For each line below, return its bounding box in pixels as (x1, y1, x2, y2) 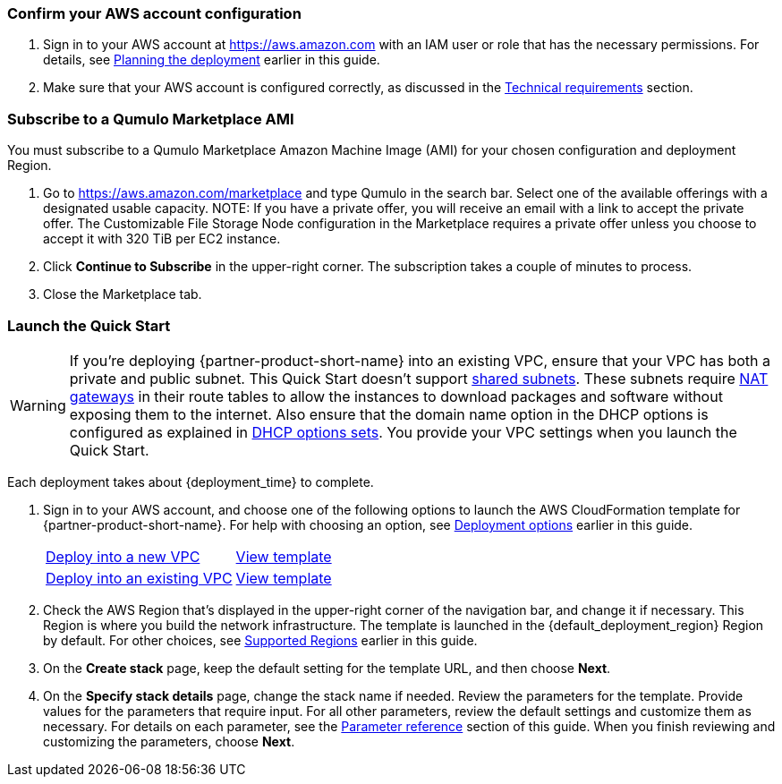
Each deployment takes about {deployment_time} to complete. (7, 473, 374, 490)
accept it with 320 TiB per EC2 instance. (43, 231, 281, 247)
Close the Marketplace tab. (43, 286, 202, 303)
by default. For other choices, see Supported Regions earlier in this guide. (43, 632, 478, 648)
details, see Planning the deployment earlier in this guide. (43, 52, 380, 68)
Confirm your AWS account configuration (7, 4, 302, 22)
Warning (10, 396, 66, 414)
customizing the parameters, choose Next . (43, 733, 295, 749)
